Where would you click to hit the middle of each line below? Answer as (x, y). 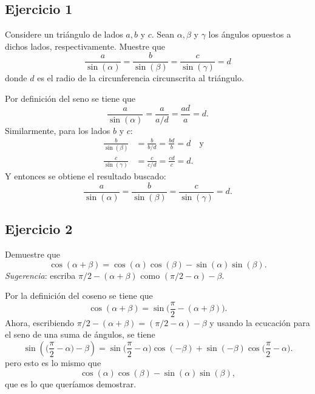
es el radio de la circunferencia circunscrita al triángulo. (141, 78)
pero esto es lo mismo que (53, 362)
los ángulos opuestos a (250, 34)
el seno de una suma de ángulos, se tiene (80, 334)
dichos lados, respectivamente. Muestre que (85, 46)
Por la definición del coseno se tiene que (79, 295)
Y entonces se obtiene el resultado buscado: (86, 176)
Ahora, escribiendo (40, 322)
